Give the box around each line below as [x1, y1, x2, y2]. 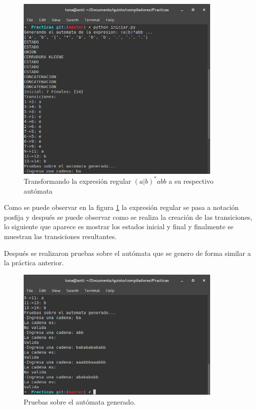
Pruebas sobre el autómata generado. [24, 396, 136, 407]
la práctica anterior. [4, 257, 64, 268]
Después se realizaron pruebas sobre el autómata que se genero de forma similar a [4, 247, 251, 258]
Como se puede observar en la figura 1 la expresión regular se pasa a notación [4, 202, 239, 212]
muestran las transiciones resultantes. [4, 231, 117, 241]
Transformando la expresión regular [24, 175, 131, 186]
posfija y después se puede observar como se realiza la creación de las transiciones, [4, 211, 253, 222]
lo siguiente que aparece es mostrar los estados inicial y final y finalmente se [4, 221, 234, 232]
